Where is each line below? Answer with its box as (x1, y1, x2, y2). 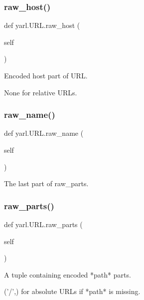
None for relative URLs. (4, 87, 77, 97)
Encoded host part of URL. (4, 70, 88, 80)
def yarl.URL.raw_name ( (4, 128, 84, 138)
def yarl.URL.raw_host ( (4, 20, 80, 30)
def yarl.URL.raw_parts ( (4, 219, 83, 229)
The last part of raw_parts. (4, 178, 89, 189)
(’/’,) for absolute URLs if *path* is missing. (4, 286, 141, 297)
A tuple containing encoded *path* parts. (4, 269, 131, 280)
